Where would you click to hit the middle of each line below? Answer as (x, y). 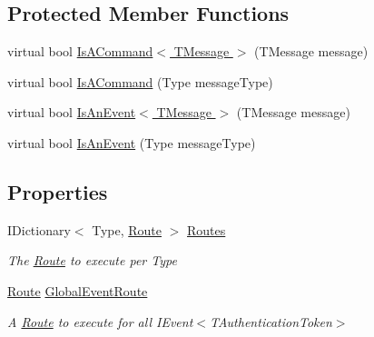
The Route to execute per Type (92, 260)
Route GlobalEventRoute (78, 290)
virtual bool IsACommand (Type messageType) (140, 81)
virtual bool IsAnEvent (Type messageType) (132, 142)
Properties (58, 191)
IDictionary (39, 229)
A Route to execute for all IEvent (100, 321)
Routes (207, 229)
